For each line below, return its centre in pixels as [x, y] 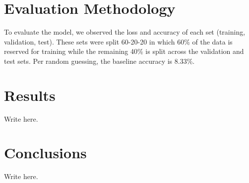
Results [30, 95]
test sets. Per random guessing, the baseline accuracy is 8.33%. [99, 61]
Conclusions [45, 153]
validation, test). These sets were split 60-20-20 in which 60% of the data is [118, 41]
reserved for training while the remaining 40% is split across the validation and [124, 51]
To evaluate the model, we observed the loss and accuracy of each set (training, [125, 32]
